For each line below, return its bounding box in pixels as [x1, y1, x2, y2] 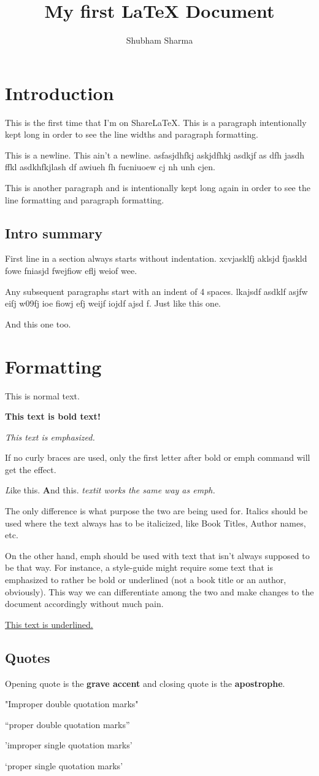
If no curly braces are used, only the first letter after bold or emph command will [5, 451, 310, 464]
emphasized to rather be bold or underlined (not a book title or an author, [5, 573, 286, 586]
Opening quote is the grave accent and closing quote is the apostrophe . [5, 676, 285, 689]
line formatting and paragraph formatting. [5, 193, 164, 206]
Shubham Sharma [126, 34, 193, 47]
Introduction [5, 80, 114, 105]
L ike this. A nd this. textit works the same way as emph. [5, 484, 215, 496]
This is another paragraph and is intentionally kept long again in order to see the [5, 181, 310, 194]
